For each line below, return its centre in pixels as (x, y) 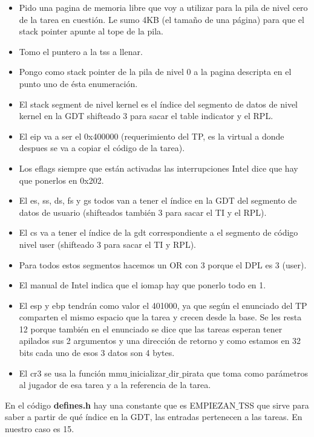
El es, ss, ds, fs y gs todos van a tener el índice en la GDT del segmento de (158, 200)
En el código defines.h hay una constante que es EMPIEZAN (120, 405)
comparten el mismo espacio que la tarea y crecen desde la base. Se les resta (160, 317)
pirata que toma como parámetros (245, 373)
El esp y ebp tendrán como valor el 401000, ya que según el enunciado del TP (163, 305)
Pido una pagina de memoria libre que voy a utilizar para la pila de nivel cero (163, 7)
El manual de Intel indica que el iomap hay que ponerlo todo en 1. (142, 285)
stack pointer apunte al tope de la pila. (91, 31)
